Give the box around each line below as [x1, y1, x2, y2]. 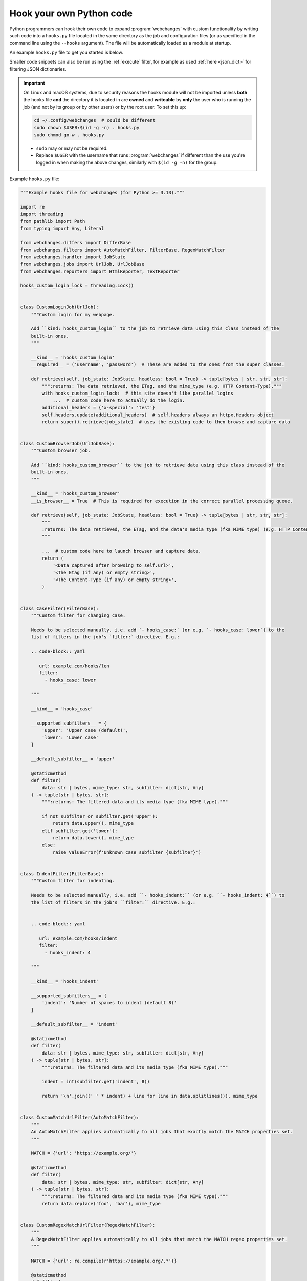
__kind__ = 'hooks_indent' [31, 978, 99, 984]
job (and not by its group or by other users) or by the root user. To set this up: [23, 104, 187, 110]
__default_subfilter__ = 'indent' [31, 1021, 118, 1027]
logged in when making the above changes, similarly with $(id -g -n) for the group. [36, 159, 218, 166]
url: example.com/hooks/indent [39, 935, 118, 941]
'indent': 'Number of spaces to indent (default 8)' [41, 1000, 177, 1006]
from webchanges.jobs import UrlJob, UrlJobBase [20, 261, 145, 267]
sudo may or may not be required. [36, 145, 108, 151]
